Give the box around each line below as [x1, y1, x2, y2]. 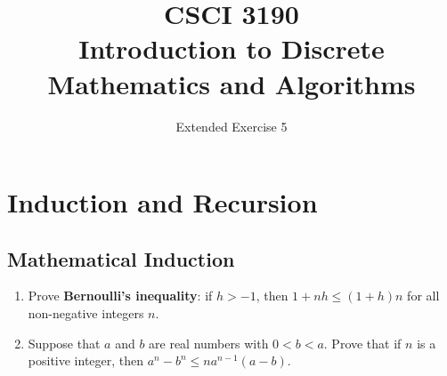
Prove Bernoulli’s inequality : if [28, 286, 213, 305]
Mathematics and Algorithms [47, 65, 416, 101]
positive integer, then [28, 351, 144, 370]
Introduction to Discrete [78, 30, 385, 67]
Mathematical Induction [7, 244, 235, 272]
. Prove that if [323, 333, 402, 352]
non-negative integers [28, 304, 144, 323]
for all [407, 286, 440, 305]
